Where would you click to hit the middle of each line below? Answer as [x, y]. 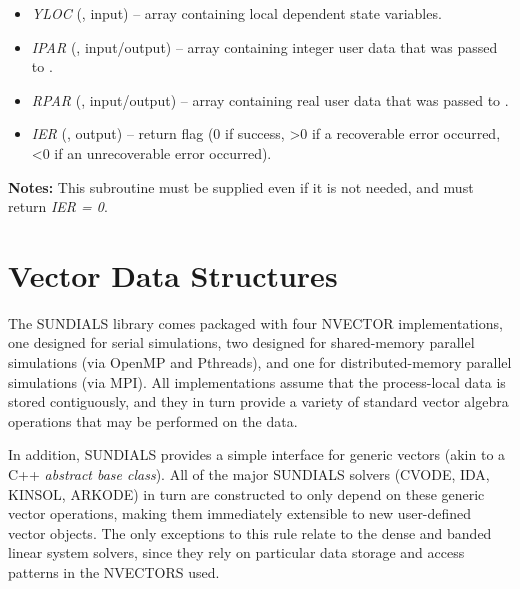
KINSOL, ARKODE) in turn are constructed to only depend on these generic [246, 493]
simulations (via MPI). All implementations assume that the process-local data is [257, 381]
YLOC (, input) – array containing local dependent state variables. [236, 13]
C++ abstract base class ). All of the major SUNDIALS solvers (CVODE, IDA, [249, 474]
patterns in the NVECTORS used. [114, 572]
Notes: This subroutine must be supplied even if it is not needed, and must [241, 186]
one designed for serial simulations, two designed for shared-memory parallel [241, 342]
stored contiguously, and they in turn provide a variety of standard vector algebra [258, 401]
